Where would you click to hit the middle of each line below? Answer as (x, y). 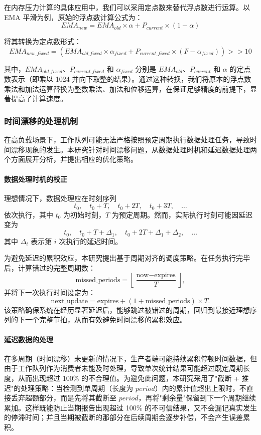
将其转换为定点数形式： (43, 41)
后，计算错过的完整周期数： (50, 267)
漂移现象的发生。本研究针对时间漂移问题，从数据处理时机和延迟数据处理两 (134, 149)
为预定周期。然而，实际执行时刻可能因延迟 (182, 214)
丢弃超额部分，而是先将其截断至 (63, 398)
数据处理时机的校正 (36, 179)
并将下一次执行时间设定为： (50, 292)
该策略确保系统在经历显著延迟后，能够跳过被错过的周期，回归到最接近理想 (127, 309)
